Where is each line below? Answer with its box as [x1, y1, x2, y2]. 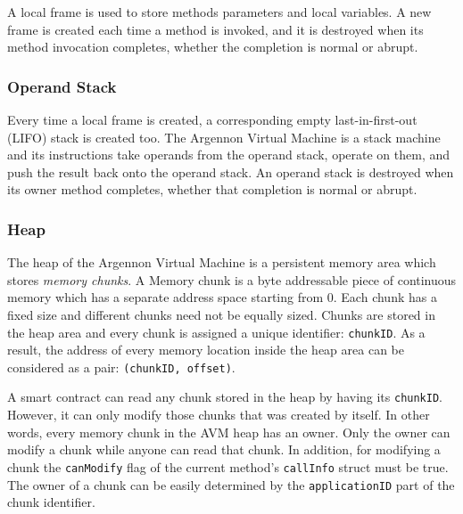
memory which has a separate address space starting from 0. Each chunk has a [7, 288, 437, 306]
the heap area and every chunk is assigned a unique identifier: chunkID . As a [7, 322, 426, 341]
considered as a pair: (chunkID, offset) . [7, 357, 236, 376]
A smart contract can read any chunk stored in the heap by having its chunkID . [7, 388, 443, 406]
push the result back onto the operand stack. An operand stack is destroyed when [7, 162, 454, 181]
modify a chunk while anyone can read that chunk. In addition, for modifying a [7, 440, 441, 459]
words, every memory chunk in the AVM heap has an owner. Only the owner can [7, 422, 451, 441]
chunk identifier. [7, 493, 95, 511]
